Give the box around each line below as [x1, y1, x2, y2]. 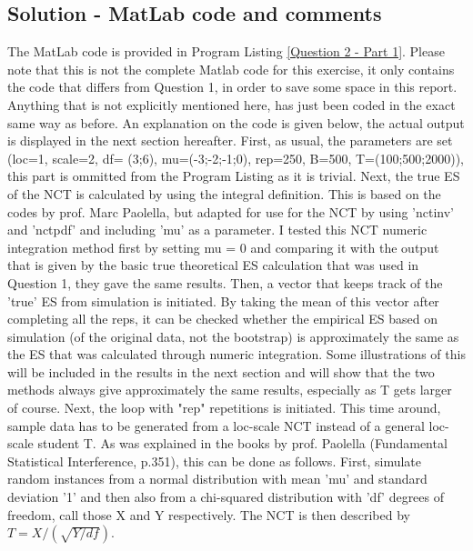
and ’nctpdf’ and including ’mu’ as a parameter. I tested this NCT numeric [7, 220, 428, 239]
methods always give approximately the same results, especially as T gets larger [7, 380, 452, 399]
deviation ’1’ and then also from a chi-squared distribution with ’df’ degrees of [7, 487, 445, 506]
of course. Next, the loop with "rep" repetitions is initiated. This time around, [7, 398, 441, 417]
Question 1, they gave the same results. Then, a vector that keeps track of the [7, 273, 443, 292]
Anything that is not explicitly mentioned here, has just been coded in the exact [7, 95, 456, 114]
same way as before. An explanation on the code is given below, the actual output [7, 113, 465, 132]
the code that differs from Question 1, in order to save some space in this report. [7, 77, 458, 96]
